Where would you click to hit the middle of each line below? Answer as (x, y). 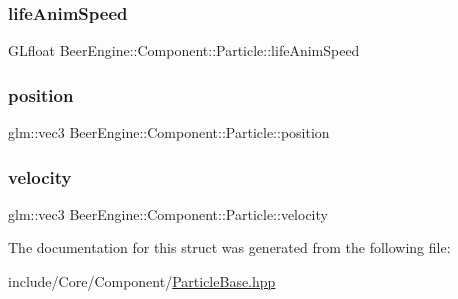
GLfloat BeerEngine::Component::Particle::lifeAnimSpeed (184, 50)
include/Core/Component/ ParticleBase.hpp (142, 281)
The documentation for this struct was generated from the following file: (229, 247)
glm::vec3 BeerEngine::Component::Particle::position (169, 132)
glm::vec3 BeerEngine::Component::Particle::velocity (168, 213)
